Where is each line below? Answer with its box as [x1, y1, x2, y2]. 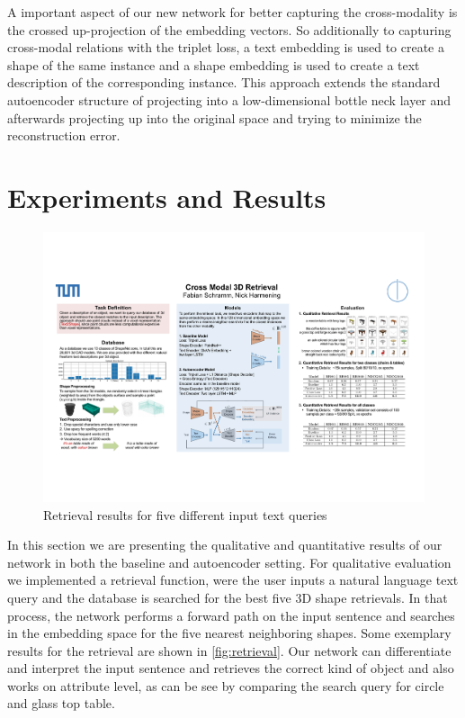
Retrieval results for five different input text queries [43, 505, 327, 524]
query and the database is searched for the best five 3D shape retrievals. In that [7, 588, 448, 606]
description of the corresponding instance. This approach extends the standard [7, 73, 441, 92]
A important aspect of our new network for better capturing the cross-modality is [7, 3, 458, 21]
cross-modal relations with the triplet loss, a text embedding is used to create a [7, 38, 444, 57]
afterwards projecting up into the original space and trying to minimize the [7, 108, 422, 127]
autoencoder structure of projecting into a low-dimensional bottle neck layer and [7, 90, 452, 109]
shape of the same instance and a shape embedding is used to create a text [7, 55, 420, 74]
